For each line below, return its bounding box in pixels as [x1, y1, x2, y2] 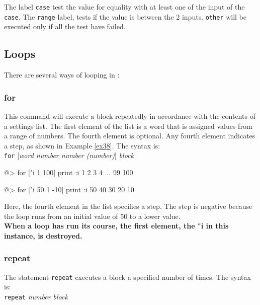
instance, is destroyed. [4, 230, 82, 241]
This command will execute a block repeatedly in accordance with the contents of [4, 110, 255, 121]
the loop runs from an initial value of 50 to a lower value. [4, 210, 181, 221]
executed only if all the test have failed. [4, 21, 126, 32]
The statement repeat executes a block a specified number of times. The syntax [4, 271, 251, 282]
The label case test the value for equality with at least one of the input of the [4, 2, 245, 12]
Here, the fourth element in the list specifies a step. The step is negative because [4, 201, 252, 211]
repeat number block [4, 291, 68, 301]
